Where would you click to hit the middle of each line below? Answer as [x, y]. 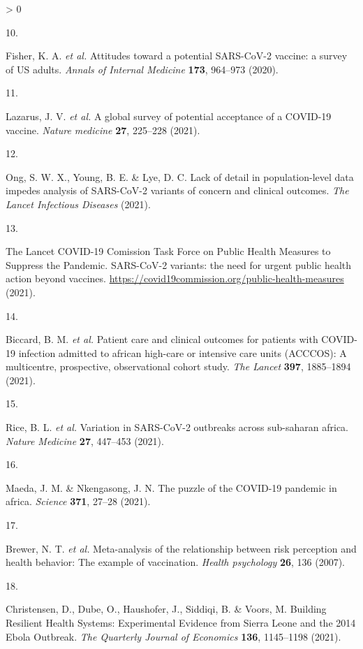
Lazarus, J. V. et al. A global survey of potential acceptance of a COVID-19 [169, 116]
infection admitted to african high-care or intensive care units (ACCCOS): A [183, 352]
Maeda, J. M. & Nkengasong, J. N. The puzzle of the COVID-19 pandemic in [171, 487]
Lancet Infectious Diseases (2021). [78, 204]
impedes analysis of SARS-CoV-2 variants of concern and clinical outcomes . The [177, 190]
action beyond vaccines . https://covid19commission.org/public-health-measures [175, 278]
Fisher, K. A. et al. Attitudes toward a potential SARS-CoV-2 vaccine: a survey [177, 56]
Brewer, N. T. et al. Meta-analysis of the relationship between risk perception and [181, 548]
